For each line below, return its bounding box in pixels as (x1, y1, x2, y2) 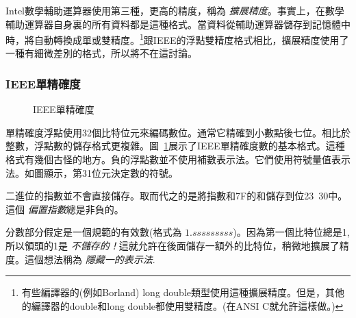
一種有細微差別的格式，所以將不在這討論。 (5, 46, 197, 60)
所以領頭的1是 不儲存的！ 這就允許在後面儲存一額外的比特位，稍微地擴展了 (5, 238, 340, 252)
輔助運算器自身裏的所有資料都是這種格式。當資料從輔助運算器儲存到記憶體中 (5, 16, 351, 31)
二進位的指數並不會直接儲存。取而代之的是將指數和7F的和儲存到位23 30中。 (5, 188, 348, 203)
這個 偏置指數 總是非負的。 (5, 201, 124, 216)
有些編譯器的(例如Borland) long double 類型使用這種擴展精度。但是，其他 (21, 285, 345, 299)
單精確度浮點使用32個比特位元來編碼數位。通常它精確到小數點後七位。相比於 (5, 125, 351, 139)
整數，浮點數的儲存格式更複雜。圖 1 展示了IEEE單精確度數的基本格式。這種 (5, 138, 345, 153)
